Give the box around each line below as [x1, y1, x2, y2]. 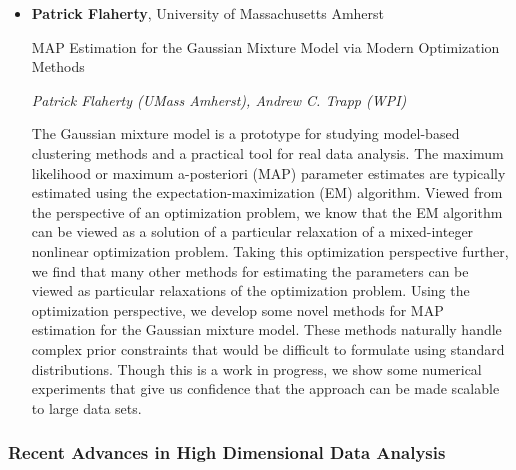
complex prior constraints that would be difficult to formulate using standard [31, 338, 505, 359]
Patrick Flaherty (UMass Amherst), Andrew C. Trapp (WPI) [31, 89, 407, 110]
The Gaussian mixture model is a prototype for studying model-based [31, 123, 460, 144]
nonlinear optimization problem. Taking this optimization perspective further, [31, 240, 509, 261]
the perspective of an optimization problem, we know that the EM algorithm [31, 201, 503, 222]
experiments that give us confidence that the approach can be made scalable [31, 378, 500, 399]
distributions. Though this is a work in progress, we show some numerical [31, 358, 482, 379]
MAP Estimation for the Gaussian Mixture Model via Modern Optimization [31, 36, 500, 57]
